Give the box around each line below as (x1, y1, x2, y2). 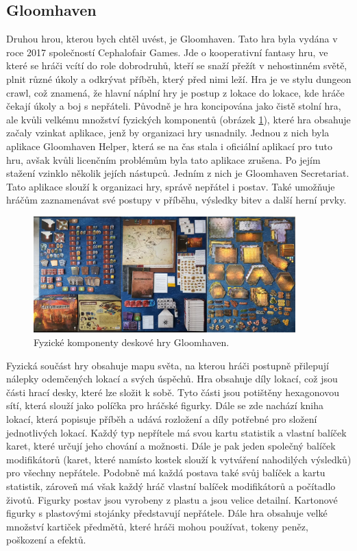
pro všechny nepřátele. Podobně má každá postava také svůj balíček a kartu (6, 465, 325, 480)
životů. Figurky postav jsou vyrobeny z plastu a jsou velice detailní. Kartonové (6, 492, 338, 506)
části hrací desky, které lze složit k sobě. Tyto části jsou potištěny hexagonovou (6, 384, 339, 399)
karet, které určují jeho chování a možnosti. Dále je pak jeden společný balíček (6, 439, 336, 453)
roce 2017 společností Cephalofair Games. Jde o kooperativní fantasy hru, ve (6, 45, 328, 59)
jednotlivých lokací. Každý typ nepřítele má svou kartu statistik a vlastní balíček (6, 425, 347, 439)
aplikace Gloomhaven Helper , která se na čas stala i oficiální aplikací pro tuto (6, 138, 333, 153)
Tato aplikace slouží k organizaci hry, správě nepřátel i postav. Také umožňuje (6, 179, 335, 193)
